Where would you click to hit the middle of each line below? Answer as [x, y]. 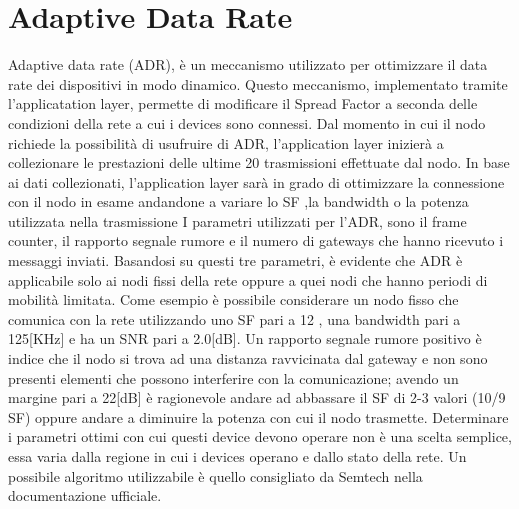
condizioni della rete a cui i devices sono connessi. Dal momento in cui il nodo [247, 122]
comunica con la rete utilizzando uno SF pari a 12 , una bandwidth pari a [234, 318]
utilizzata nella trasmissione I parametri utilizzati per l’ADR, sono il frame [237, 220]
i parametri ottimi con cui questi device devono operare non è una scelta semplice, [260, 436]
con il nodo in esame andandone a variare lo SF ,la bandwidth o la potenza [238, 201]
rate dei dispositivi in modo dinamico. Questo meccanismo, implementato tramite [258, 83]
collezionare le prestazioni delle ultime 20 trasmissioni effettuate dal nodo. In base [259, 162]
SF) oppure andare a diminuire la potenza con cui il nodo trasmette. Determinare [258, 416]
